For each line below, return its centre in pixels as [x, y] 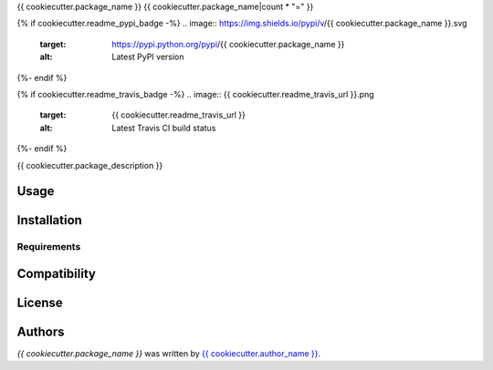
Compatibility [56, 273]
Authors [41, 331]
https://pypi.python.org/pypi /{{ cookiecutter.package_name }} [228, 44]
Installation [49, 220]
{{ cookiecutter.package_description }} [90, 165]
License [40, 302]
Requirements [49, 247]
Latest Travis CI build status [164, 128]
